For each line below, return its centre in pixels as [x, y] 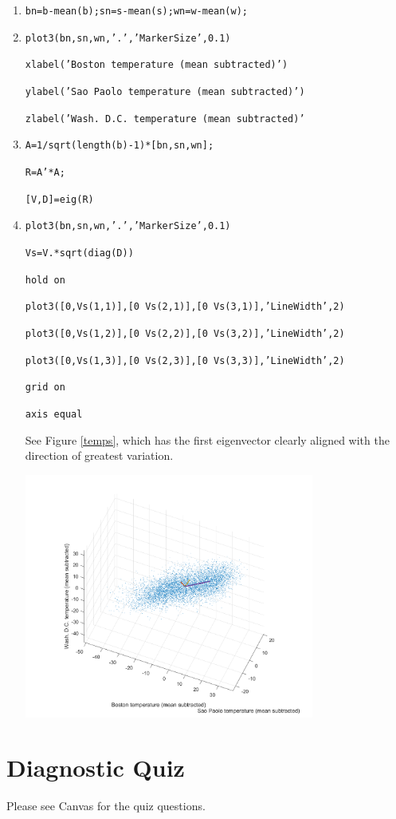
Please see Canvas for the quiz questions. [106, 806]
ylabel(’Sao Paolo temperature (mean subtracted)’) [165, 91]
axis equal [54, 414]
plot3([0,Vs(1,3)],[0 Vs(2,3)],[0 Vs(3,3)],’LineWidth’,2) [185, 360]
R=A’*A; [45, 172]
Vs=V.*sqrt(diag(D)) [79, 253]
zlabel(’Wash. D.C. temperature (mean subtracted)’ [165, 119]
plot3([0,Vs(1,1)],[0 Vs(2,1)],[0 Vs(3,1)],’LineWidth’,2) [185, 307]
